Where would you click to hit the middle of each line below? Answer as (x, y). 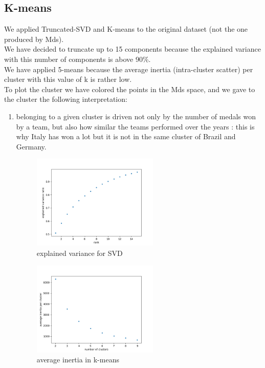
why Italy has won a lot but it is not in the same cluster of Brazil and (126, 136)
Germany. (31, 146)
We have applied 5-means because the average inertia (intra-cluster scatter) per (129, 69)
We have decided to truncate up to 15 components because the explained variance (132, 49)
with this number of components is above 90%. (78, 59)
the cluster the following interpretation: (66, 99)
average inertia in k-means (78, 360)
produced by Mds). (34, 39)
